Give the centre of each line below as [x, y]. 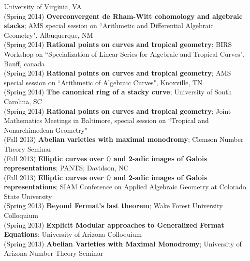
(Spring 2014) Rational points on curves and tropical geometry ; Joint [118, 111]
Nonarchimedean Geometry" [46, 130]
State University [28, 196]
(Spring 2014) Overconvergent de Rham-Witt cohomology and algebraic [123, 16]
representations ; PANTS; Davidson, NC [66, 168]
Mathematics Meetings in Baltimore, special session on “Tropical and [106, 120]
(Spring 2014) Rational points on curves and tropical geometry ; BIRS [118, 44]
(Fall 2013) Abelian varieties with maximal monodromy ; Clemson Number [124, 139]
